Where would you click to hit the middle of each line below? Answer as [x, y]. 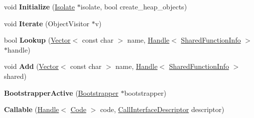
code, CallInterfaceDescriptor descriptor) [162, 109]
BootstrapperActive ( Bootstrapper [61, 92]
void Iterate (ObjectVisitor [47, 23]
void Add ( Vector [31, 66]
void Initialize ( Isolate [40, 6]
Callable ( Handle [32, 109]
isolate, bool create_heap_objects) [134, 6]
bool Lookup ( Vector [37, 40]
